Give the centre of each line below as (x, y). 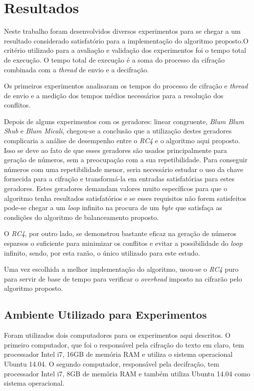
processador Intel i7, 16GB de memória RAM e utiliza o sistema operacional (118, 354)
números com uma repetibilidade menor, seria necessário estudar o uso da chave (124, 169)
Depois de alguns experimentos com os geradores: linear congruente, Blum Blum (124, 121)
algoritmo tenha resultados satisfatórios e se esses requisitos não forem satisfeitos (125, 198)
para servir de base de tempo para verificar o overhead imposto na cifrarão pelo (123, 278)
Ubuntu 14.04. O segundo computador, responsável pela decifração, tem (112, 363)
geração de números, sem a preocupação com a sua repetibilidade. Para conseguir (126, 160)
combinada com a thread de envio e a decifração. (77, 69)
